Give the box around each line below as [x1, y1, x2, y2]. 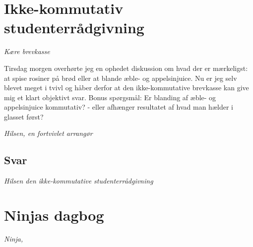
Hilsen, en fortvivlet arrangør [4, 128, 93, 138]
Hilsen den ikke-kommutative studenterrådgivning [4, 176, 153, 186]
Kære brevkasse [4, 46, 50, 57]
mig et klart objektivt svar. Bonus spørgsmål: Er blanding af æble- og [4, 92, 216, 102]
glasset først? [4, 111, 44, 122]
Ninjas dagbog [4, 205, 104, 225]
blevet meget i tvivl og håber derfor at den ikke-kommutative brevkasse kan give [4, 82, 249, 93]
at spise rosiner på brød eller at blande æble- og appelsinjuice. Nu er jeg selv [4, 72, 237, 83]
